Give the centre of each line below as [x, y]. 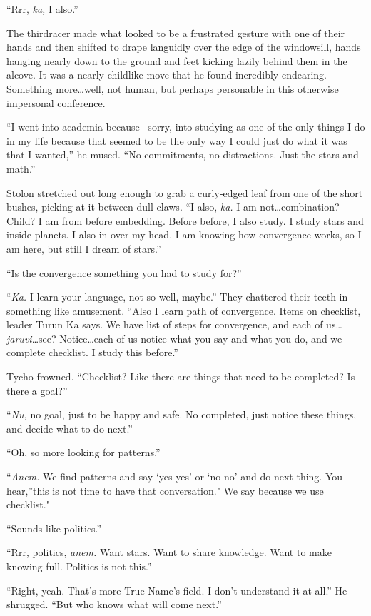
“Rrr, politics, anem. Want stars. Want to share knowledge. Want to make [169, 552]
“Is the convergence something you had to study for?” [124, 272]
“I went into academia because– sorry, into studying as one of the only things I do [186, 127]
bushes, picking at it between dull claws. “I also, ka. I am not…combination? [173, 207]
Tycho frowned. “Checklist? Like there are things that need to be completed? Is [181, 377]
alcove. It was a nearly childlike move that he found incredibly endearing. [167, 75]
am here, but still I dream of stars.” [84, 248]
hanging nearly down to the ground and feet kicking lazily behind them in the [177, 60]
